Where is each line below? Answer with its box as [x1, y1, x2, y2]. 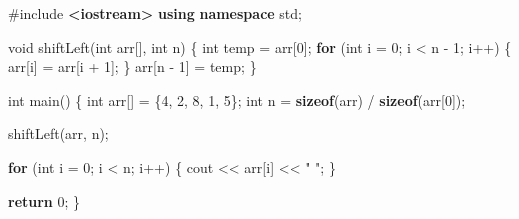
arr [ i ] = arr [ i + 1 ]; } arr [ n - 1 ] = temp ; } [8, 56, 257, 77]
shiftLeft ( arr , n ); [8, 123, 109, 144]
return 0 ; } [8, 190, 81, 211]
